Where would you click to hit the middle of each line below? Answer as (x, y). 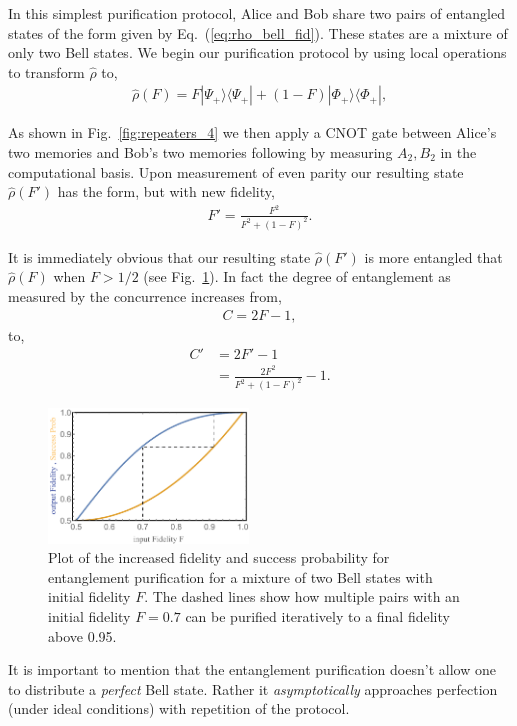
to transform (46, 71)
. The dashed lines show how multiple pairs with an (302, 596)
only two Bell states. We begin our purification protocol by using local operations (257, 52)
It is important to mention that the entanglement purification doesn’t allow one (252, 669)
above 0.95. (82, 635)
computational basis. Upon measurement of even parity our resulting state (236, 171)
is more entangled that (433, 256)
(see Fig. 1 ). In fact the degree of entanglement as (297, 276)
